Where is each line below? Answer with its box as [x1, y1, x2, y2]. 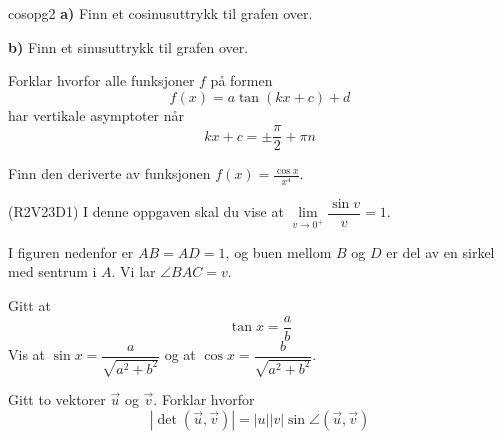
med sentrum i [8, 261, 97, 282]
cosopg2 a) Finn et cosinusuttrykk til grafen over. [8, 3, 313, 23]
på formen [210, 70, 273, 91]
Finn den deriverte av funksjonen [8, 163, 211, 184]
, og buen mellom [225, 241, 332, 262]
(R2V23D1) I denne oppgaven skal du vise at [8, 201, 284, 222]
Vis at [8, 344, 46, 365]
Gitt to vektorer [8, 389, 106, 410]
